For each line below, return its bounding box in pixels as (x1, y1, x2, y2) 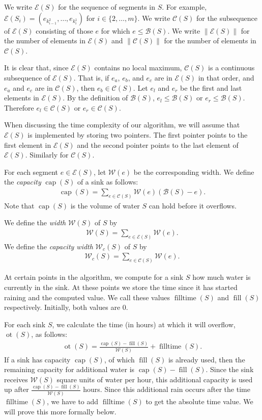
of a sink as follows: (77, 176, 138, 187)
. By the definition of (63, 92, 128, 103)
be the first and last (180, 82, 242, 93)
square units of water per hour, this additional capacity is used (56, 374, 253, 384)
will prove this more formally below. (4, 406, 117, 416)
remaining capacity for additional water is (4, 364, 135, 375)
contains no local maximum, (94, 62, 182, 73)
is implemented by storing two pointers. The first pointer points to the (27, 129, 248, 140)
